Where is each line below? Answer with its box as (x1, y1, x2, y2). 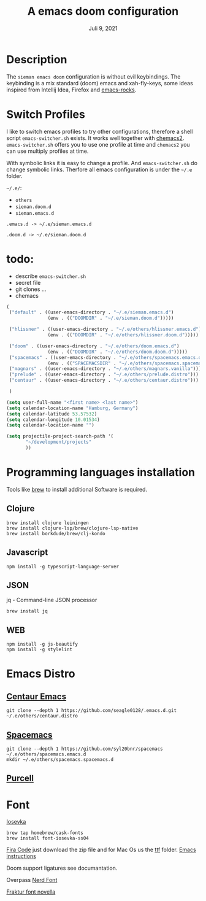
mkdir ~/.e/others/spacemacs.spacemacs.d (6, 756, 114, 762)
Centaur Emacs (6, 691, 66, 702)
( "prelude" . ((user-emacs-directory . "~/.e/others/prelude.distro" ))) (9, 371, 199, 378)
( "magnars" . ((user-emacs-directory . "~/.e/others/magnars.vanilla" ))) (9, 366, 202, 372)
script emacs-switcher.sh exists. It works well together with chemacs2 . (6, 134, 185, 142)
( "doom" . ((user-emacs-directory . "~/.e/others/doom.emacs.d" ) (9, 342, 180, 349)
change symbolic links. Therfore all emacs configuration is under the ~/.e (6, 166, 193, 173)
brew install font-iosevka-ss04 (6, 835, 89, 841)
